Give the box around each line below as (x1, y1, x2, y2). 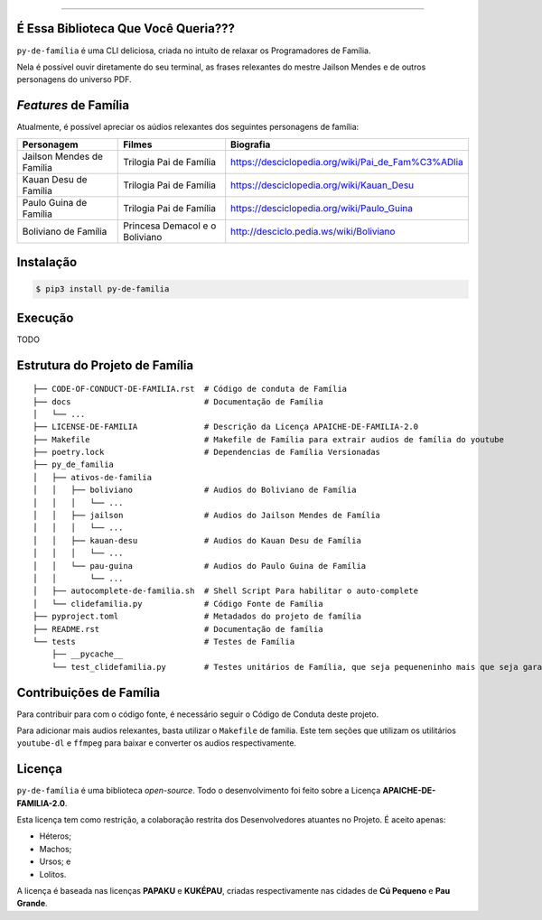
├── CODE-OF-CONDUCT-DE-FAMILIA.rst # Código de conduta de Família (33, 384, 348, 395)
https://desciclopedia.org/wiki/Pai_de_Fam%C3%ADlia (230, 155, 464, 168)
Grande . (16, 898, 49, 909)
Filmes (123, 138, 153, 151)
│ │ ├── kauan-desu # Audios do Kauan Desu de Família (33, 535, 361, 545)
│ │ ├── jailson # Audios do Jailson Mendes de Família (33, 510, 381, 521)
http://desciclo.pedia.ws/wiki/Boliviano (230, 225, 396, 237)
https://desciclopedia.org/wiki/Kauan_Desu (230, 179, 415, 191)
